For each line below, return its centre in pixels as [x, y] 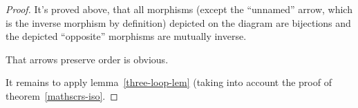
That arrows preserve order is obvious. [87, 59]
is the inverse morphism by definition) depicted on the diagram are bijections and [178, 22]
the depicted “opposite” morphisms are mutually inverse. [126, 36]
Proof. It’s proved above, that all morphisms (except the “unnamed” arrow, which [179, 9]
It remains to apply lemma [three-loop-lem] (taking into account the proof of [169, 82]
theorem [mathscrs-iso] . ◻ [62, 95]
